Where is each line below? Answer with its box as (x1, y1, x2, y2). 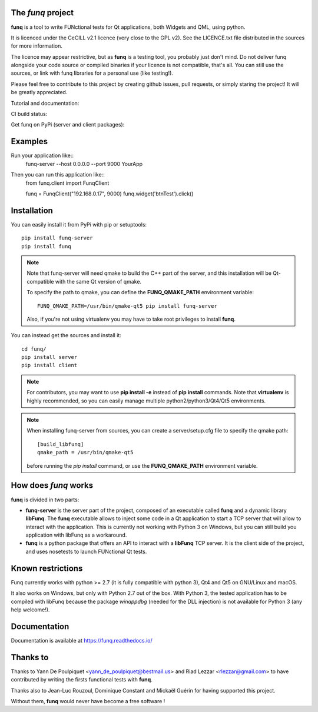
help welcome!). (11, 606, 50, 613)
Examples (11, 137, 48, 147)
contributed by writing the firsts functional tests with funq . (11, 676, 153, 683)
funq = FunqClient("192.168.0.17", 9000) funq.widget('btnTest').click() (25, 190, 194, 197)
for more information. (11, 42, 63, 49)
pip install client (21, 362, 78, 369)
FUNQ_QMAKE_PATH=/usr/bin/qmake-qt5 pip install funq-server (37, 302, 217, 309)
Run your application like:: (11, 152, 74, 159)
